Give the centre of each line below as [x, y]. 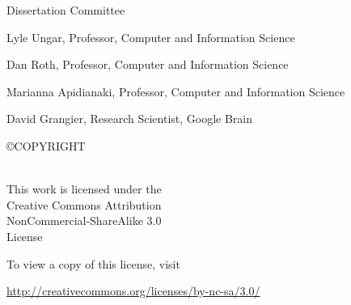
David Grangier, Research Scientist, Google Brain [130, 119]
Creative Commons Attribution [84, 204]
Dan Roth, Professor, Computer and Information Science [148, 64]
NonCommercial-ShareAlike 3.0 [84, 220]
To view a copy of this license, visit [93, 263]
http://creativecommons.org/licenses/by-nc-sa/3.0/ [133, 291]
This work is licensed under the [84, 189]
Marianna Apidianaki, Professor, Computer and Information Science [176, 91]
